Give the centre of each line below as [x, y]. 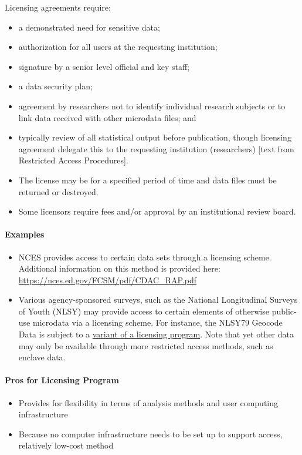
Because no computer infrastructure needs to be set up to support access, [150, 434]
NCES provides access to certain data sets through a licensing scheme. [145, 257]
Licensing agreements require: [58, 7]
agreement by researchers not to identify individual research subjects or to [152, 106]
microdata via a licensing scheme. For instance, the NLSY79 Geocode [157, 322]
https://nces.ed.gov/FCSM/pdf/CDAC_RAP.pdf [107, 280]
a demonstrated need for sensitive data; [89, 27]
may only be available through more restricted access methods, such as [146, 345]
